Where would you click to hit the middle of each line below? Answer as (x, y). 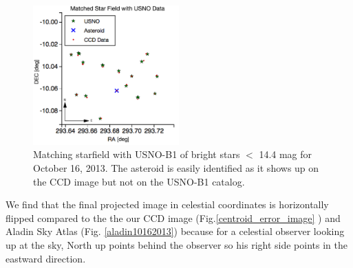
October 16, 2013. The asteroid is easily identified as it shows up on (176, 168)
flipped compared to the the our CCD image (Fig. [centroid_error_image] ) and (173, 217)
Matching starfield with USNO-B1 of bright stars (137, 154)
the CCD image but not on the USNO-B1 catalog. (139, 181)
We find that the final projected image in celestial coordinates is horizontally (167, 204)
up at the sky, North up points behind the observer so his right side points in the (176, 245)
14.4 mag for (286, 154)
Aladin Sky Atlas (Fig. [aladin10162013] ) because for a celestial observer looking (175, 231)
